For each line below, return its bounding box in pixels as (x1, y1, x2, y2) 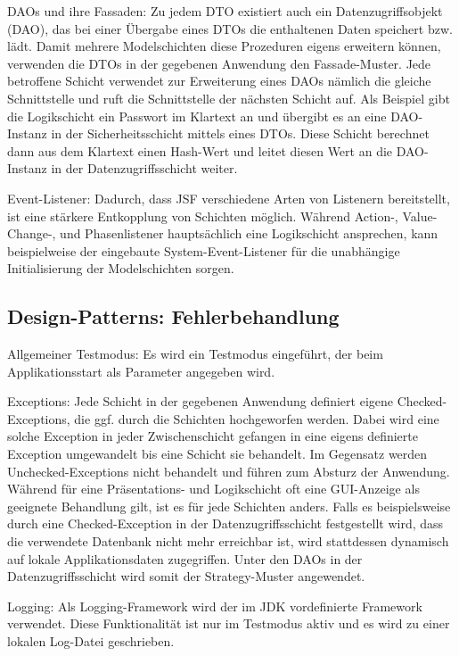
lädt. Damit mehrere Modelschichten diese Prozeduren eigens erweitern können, (7, 37, 441, 55)
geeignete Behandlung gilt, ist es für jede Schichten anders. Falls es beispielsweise (7, 496, 451, 515)
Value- (402, 206, 438, 225)
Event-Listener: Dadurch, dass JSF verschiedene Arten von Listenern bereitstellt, (7, 188, 450, 207)
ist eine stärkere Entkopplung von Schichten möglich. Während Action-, (7, 206, 398, 225)
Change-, (7, 224, 56, 243)
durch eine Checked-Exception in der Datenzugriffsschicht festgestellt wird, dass (7, 514, 444, 533)
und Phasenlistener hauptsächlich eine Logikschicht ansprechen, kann (60, 224, 439, 243)
